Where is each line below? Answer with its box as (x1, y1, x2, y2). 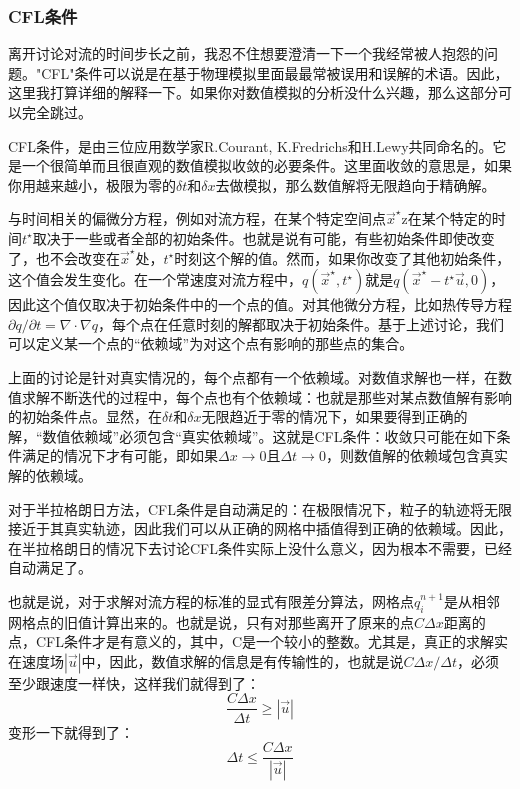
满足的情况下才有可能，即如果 (21, 445, 218, 466)
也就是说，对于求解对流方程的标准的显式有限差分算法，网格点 (8, 590, 414, 611)
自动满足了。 (8, 557, 92, 578)
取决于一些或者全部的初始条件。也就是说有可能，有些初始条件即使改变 (32, 227, 495, 248)
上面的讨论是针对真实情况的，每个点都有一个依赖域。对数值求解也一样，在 (8, 366, 498, 387)
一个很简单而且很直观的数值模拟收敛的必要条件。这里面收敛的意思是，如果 (21, 155, 512, 176)
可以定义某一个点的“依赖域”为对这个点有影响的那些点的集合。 (8, 333, 414, 354)
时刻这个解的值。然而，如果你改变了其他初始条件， (174, 247, 511, 268)
